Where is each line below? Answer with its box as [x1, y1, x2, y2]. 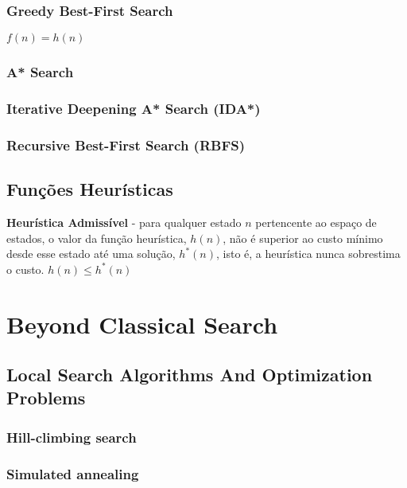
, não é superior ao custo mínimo [223, 229, 383, 246]
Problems [6, 385, 86, 410]
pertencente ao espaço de [255, 213, 377, 230]
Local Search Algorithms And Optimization [6, 362, 373, 387]
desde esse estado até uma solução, [6, 245, 176, 262]
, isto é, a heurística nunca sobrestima [215, 245, 401, 262]
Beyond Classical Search [6, 307, 278, 340]
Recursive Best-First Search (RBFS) [6, 135, 246, 154]
